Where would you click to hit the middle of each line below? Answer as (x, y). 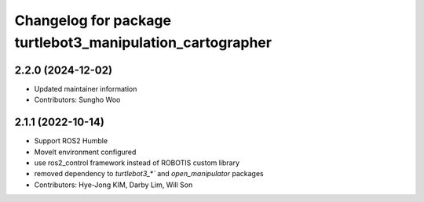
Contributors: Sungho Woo (77, 100)
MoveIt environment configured (85, 152)
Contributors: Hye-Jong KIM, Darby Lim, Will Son (113, 185)
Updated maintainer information (86, 88)
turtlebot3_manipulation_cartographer (143, 42)
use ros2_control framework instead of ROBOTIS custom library (137, 162)
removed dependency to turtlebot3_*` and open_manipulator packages (149, 174)
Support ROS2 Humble (71, 141)
